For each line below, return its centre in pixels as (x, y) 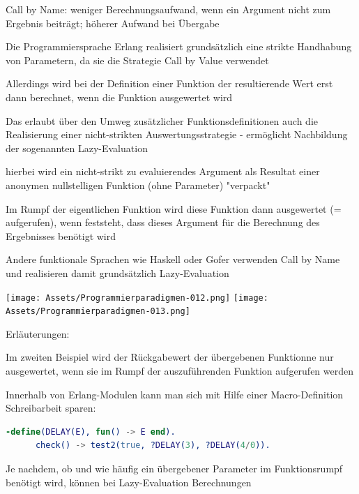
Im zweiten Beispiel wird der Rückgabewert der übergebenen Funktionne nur (170, 357)
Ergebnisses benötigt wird (61, 235)
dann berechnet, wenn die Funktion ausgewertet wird (119, 97)
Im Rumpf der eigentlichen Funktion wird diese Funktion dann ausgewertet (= (174, 208)
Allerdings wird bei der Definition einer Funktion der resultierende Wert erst (169, 83)
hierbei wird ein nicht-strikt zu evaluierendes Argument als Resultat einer (163, 171)
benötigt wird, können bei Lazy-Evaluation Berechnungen (129, 482)
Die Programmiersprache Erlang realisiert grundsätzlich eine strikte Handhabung (179, 46)
